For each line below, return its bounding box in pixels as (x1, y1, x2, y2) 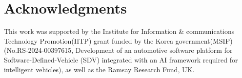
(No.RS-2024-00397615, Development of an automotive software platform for (4, 45, 233, 55)
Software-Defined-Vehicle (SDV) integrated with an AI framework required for (4, 54, 238, 64)
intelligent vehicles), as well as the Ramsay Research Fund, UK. (4, 64, 195, 74)
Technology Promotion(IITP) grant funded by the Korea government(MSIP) (4, 35, 233, 46)
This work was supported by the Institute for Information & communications (4, 26, 235, 36)
